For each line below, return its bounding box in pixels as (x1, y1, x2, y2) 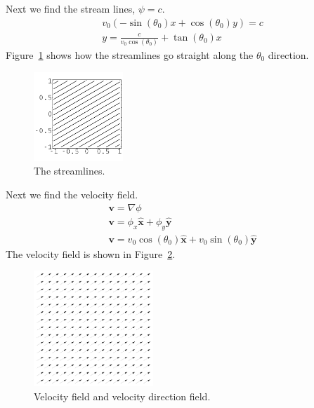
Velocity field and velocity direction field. (34, 389, 211, 404)
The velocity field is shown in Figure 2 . (6, 246, 176, 261)
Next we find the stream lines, (6, 1, 136, 15)
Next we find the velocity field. (6, 186, 138, 201)
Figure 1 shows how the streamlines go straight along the (6, 47, 254, 62)
